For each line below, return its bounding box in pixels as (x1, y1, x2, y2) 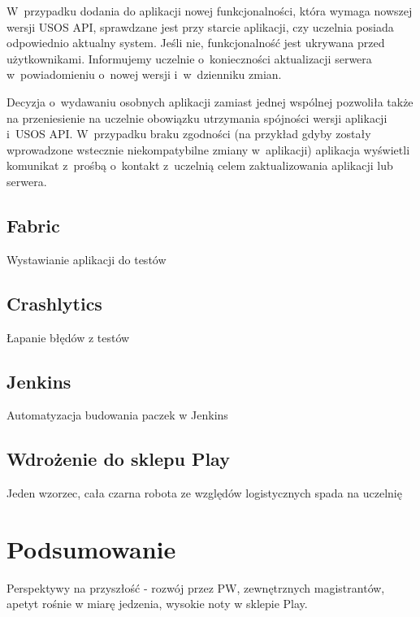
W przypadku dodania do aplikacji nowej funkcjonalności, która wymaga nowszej (6, 2, 413, 19)
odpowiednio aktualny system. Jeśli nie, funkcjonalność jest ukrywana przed (6, 34, 385, 51)
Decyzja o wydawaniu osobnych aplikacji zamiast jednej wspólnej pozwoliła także (6, 93, 414, 110)
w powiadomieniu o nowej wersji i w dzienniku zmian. (6, 66, 282, 83)
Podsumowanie (6, 532, 176, 565)
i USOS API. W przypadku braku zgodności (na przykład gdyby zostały (6, 125, 371, 142)
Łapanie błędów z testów (6, 328, 130, 345)
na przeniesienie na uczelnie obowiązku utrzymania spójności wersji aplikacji (6, 109, 388, 126)
